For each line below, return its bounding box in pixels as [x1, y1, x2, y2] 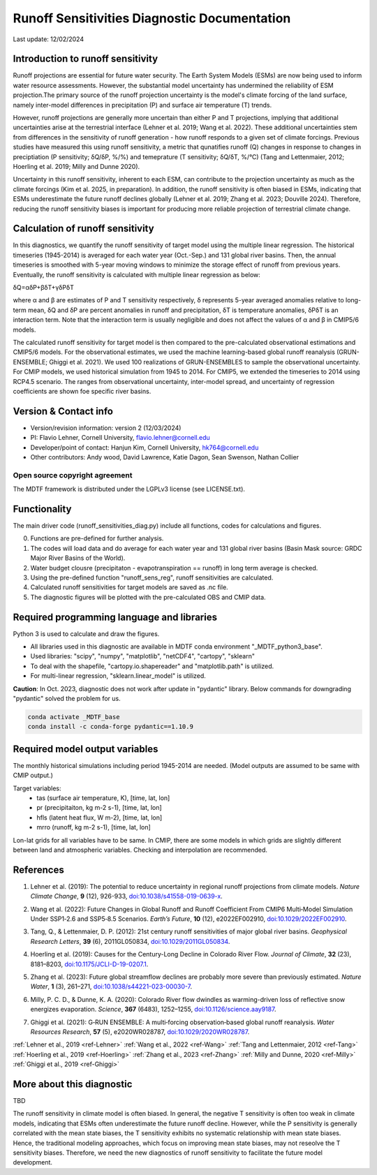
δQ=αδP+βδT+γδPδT [13, 283, 75, 291]
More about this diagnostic [13, 1078, 133, 1090]
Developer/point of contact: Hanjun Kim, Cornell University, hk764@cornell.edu [30, 443, 259, 452]
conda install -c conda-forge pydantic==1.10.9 [27, 723, 193, 731]
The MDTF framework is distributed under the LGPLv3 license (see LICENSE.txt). [13, 485, 246, 494]
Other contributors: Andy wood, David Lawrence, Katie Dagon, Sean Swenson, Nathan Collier [30, 452, 300, 461]
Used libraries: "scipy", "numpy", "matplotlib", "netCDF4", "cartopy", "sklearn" [30, 652, 255, 660]
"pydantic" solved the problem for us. [13, 695, 121, 703]
